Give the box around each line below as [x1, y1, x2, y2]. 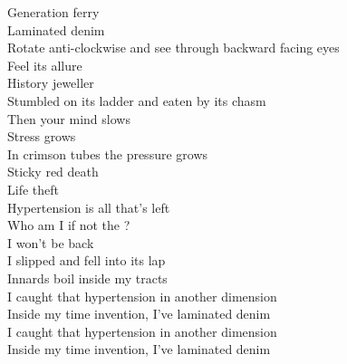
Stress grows [7, 127, 76, 146]
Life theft [7, 179, 59, 198]
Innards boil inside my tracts [7, 268, 168, 287]
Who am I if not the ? [7, 216, 130, 235]
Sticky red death [7, 162, 99, 181]
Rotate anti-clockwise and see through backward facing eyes [7, 38, 340, 57]
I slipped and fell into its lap [7, 251, 166, 270]
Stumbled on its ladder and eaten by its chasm [7, 91, 266, 110]
